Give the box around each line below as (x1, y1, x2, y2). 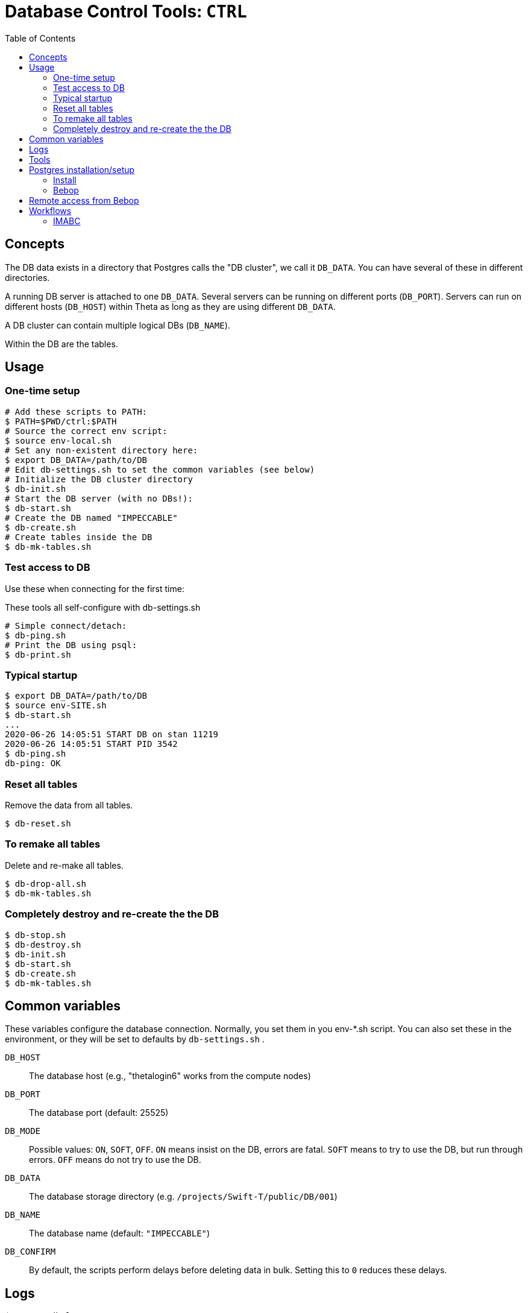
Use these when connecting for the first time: (5, 583, 184, 594)
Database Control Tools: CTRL (5, 1, 247, 22)
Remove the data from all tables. (5, 800, 133, 811)
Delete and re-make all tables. (5, 860, 124, 871)
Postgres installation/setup (29, 164, 135, 175)
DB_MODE (5, 1126, 41, 1136)
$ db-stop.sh (5, 930, 66, 940)
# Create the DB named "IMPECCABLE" (5, 512, 178, 523)
